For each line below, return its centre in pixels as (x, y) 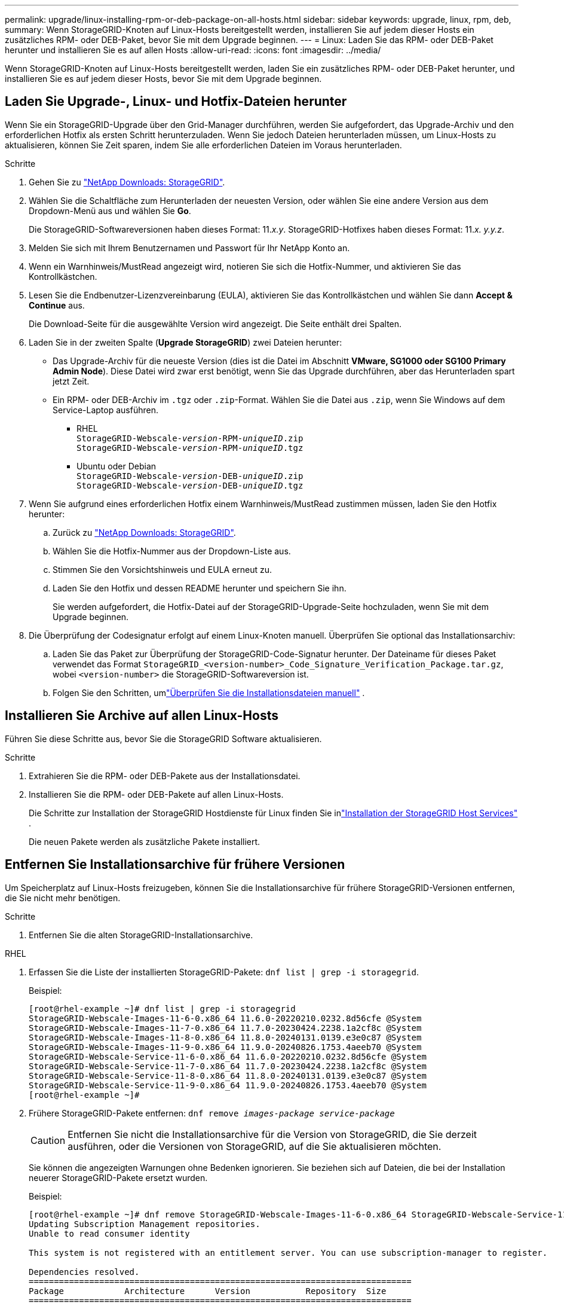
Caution (48, 1140)
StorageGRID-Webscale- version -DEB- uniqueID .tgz (190, 485)
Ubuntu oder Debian (117, 466)
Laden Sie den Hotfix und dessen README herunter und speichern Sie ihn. (200, 588)
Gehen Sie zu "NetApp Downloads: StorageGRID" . (127, 182)
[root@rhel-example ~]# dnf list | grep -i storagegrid (162, 1009)
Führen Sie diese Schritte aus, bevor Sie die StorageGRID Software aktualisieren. (163, 739)
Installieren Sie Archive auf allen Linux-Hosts (142, 716)
